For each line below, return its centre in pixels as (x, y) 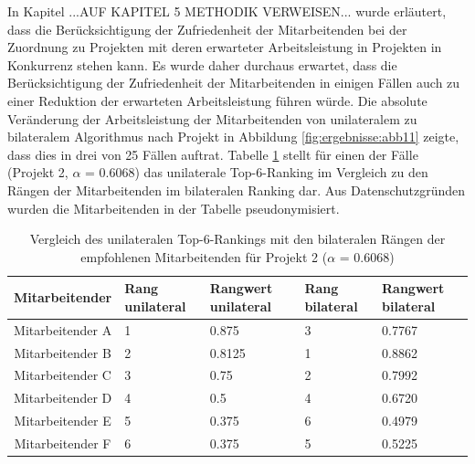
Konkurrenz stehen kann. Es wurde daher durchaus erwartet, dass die (202, 64)
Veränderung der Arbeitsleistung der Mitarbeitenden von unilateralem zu (212, 118)
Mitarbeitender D (63, 398)
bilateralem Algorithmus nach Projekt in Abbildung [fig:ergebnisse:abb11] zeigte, (233, 137)
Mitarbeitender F (63, 443)
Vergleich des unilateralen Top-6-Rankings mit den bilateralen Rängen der (237, 239)
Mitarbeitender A (63, 329)
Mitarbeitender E (63, 421)
